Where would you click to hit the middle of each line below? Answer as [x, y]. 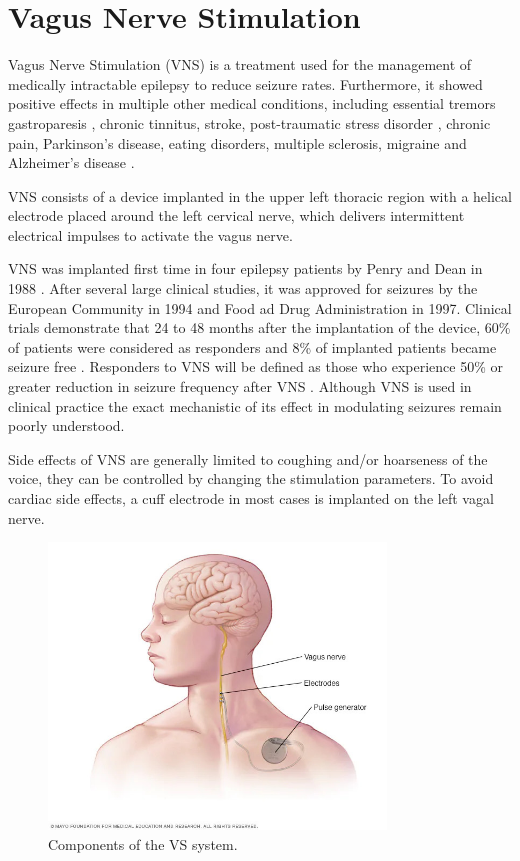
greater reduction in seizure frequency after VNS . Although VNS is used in [240, 386]
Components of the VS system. [143, 843]
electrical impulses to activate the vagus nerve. [150, 234]
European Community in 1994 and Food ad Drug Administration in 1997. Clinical [260, 307]
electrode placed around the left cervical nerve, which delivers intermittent [236, 215]
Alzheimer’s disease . [71, 162]
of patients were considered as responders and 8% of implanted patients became [252, 346]
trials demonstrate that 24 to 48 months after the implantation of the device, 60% [259, 327]
